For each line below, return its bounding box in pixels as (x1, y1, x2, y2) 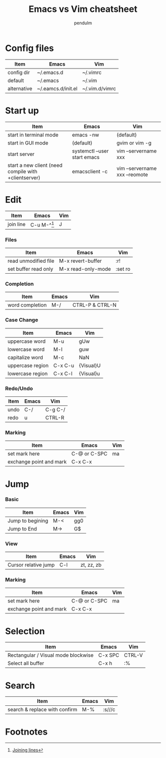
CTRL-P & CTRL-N (72, 302, 117, 308)
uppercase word (7, 338, 46, 345)
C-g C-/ (45, 406, 66, 413)
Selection (5, 625, 45, 637)
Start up (5, 105, 39, 116)
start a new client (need (7, 161, 63, 168)
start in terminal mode (7, 131, 59, 138)
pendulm (74, 20, 92, 26)
